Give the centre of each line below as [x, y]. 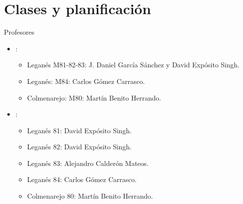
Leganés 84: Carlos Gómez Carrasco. [82, 179]
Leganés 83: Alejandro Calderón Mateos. [88, 163]
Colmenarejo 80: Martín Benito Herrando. [90, 196]
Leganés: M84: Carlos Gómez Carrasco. [86, 81]
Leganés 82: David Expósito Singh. [79, 147]
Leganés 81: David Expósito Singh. [79, 130]
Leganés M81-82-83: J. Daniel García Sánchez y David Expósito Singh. [133, 65]
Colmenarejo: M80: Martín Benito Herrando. [94, 97]
